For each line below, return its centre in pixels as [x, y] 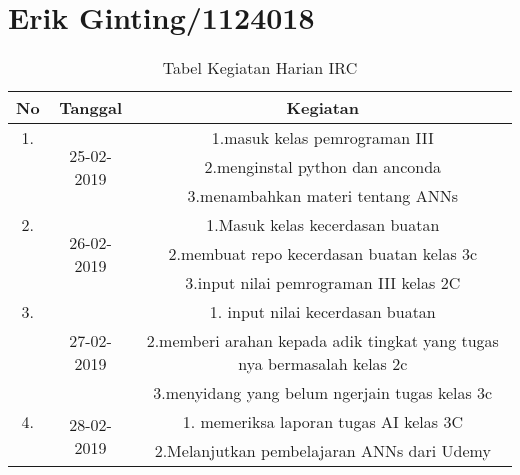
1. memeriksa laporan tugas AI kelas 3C [322, 422]
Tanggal [91, 108]
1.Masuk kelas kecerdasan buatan [323, 225]
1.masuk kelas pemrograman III [322, 138]
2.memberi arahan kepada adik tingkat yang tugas [322, 341]
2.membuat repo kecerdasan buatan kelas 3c [323, 254]
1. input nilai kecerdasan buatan [322, 312]
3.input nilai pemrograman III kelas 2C [323, 283]
